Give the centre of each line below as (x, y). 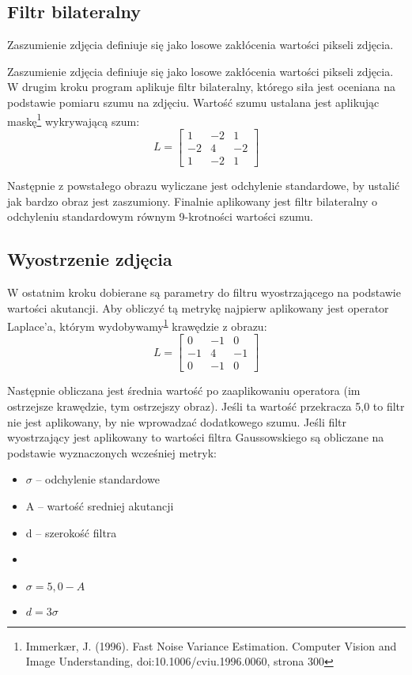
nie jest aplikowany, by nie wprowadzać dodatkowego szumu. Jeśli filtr (177, 421)
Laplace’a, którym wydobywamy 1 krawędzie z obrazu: (137, 325)
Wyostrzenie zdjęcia (90, 259)
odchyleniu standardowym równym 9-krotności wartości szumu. (161, 216)
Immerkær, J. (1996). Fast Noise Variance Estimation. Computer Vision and (211, 645)
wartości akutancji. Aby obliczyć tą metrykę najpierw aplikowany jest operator (198, 307)
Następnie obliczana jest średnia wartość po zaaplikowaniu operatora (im (184, 391)
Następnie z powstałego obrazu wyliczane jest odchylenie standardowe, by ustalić (204, 185)
